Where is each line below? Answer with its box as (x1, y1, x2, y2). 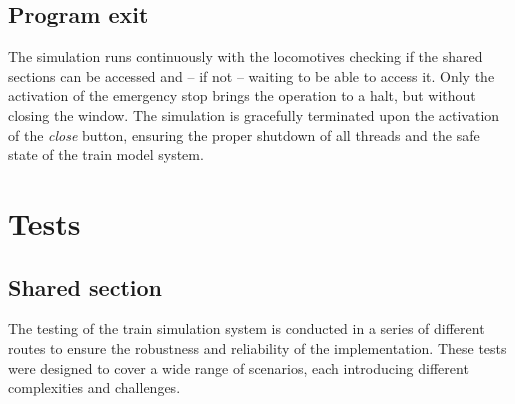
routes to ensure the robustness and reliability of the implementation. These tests (8, 337, 507, 358)
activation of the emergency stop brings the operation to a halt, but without (8, 85, 476, 106)
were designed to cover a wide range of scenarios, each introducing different (8, 357, 469, 378)
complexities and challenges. (8, 377, 181, 398)
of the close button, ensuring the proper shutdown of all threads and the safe (8, 124, 480, 145)
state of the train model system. (8, 144, 204, 165)
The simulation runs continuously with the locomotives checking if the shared (8, 46, 483, 67)
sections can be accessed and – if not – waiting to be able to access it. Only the (8, 65, 495, 86)
